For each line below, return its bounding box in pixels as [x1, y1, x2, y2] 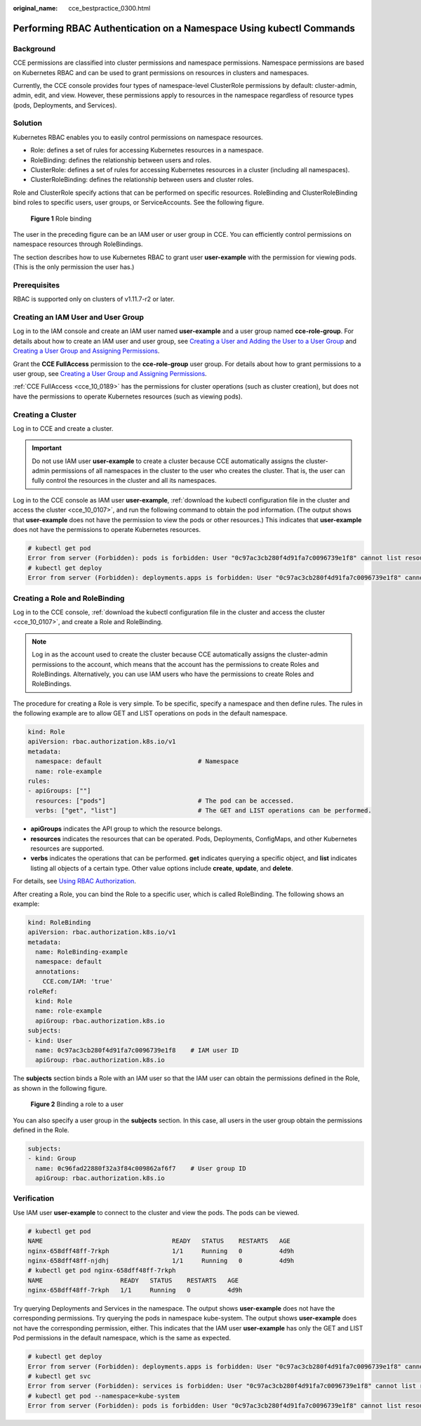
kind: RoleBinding [27, 918, 91, 926]
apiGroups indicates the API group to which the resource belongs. [30, 824, 222, 833]
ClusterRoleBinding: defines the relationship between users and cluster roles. [30, 176, 254, 184]
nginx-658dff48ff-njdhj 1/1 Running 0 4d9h [27, 1257, 295, 1264]
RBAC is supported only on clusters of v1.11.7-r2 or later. [13, 295, 175, 304]
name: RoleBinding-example [35, 948, 128, 956]
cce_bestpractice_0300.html [68, 4, 151, 12]
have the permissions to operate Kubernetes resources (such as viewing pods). [13, 392, 243, 401]
